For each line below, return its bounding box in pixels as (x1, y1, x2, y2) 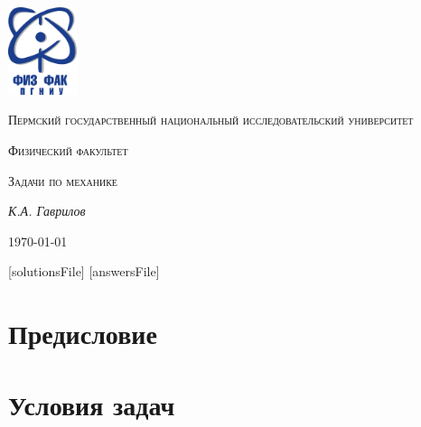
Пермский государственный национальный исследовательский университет (8, 110, 414, 129)
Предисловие (8, 315, 157, 352)
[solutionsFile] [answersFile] (8, 262, 160, 281)
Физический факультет (8, 140, 128, 159)
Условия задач (8, 385, 175, 422)
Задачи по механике (8, 171, 117, 190)
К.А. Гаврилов (8, 201, 86, 220)
